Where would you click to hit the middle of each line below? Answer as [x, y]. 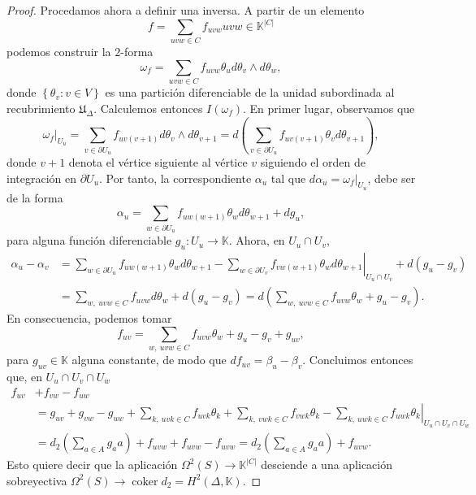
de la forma [35, 197]
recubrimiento [41, 108]
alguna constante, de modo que [149, 360]
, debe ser [392, 178]
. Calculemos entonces [148, 108]
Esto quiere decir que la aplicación [92, 465]
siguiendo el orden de [313, 162]
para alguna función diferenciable [89, 240]
